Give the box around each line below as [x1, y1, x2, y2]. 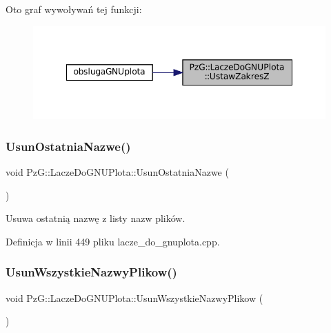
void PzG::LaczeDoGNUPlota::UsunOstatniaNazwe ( [6, 165, 229, 179]
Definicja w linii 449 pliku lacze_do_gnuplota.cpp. [6, 234, 220, 248]
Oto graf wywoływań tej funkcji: [6, 2, 142, 16]
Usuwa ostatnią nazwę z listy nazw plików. [6, 211, 185, 225]
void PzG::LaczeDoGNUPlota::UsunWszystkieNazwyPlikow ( [6, 290, 263, 305]
